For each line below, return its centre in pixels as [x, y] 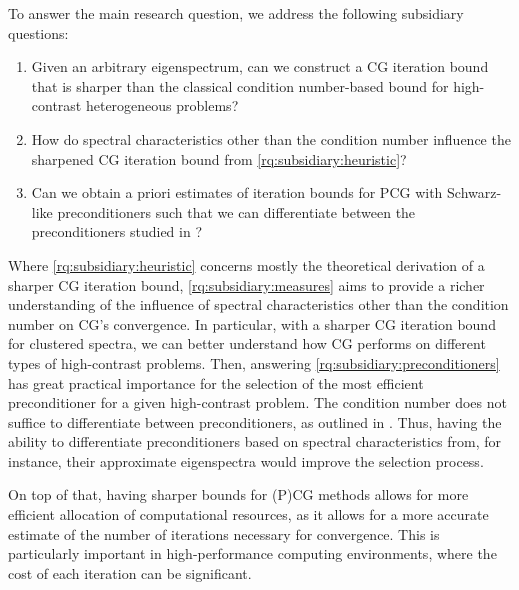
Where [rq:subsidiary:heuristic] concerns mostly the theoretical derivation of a [246, 264]
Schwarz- [474, 192]
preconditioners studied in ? [116, 231]
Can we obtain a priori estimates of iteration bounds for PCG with [237, 192]
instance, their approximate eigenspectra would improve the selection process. [246, 460]
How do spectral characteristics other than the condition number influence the [271, 138]
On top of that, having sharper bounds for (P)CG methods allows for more [238, 494]
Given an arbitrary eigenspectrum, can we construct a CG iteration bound [260, 66]
